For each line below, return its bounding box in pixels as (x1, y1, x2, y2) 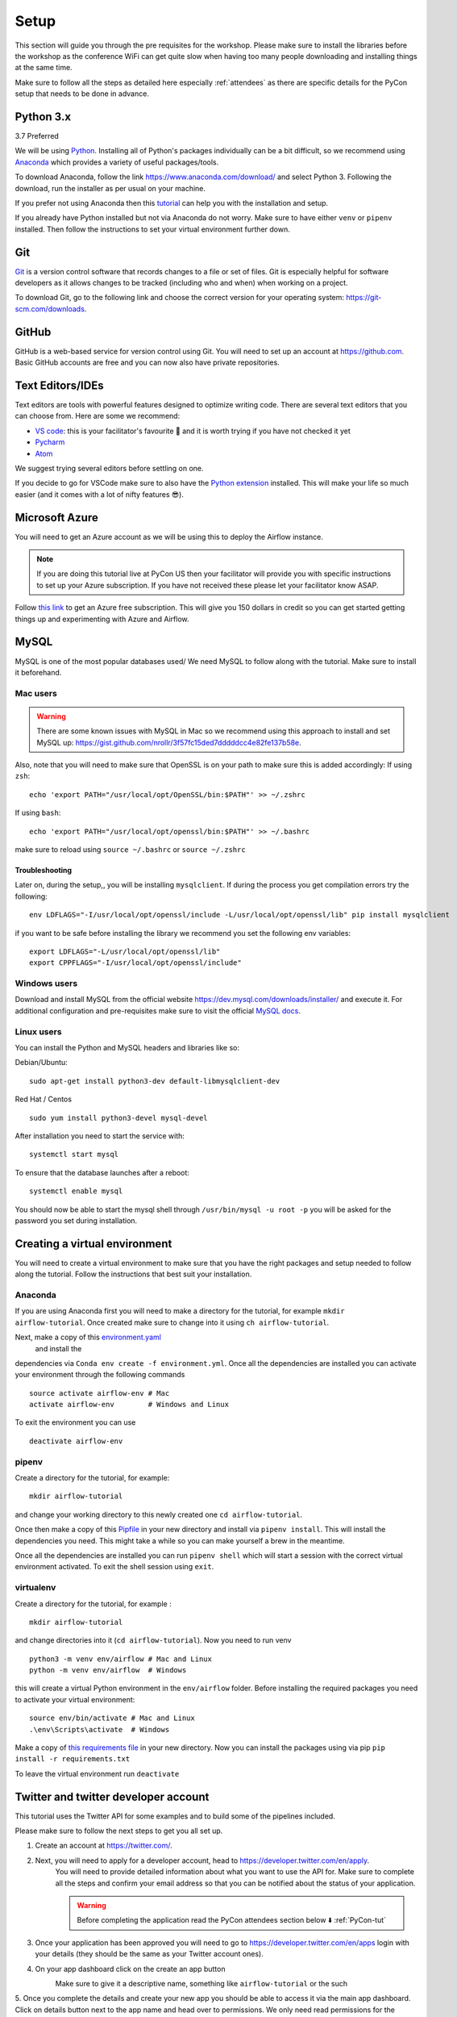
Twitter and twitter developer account (15, 1789, 210, 1803)
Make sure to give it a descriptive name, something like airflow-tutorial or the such (55, 1979, 348, 1988)
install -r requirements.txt (15, 1755, 131, 1764)
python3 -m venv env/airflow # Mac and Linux (29, 1654, 213, 1664)
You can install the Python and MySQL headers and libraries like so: (15, 1043, 239, 1053)
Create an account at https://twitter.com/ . (35, 1840, 172, 1851)
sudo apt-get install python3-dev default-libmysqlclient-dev (29, 1076, 280, 1085)
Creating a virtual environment (15, 1237, 172, 1251)
